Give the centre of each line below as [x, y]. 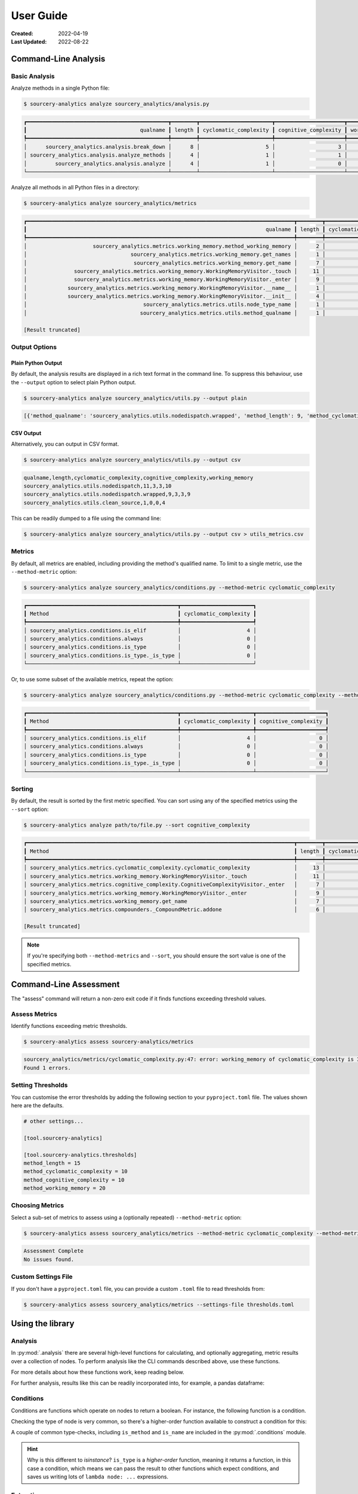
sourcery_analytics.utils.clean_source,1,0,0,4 [94, 503]
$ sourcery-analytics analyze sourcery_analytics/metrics [110, 203]
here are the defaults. [37, 1105]
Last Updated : [29, 41]
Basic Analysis [33, 76]
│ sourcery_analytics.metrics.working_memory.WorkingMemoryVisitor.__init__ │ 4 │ [175, 296]
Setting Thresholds [39, 1085]
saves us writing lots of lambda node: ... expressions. [98, 1477]
